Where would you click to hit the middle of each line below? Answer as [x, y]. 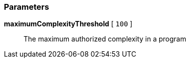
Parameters [27, 7]
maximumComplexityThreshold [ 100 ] [68, 24]
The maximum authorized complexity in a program [105, 39]
